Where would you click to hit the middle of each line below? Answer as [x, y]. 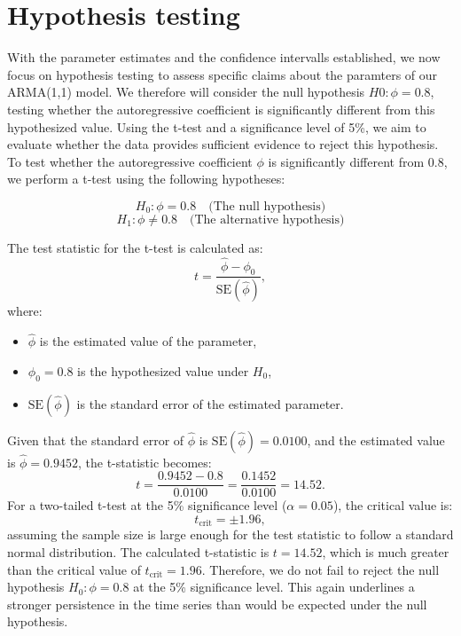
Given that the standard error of [96, 440]
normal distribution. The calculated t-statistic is [138, 552]
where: [25, 311]
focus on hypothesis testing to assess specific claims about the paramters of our [223, 74]
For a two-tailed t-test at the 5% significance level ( [147, 505]
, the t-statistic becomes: [145, 462]
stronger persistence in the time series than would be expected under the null [217, 604]
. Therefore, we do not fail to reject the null [320, 569]
